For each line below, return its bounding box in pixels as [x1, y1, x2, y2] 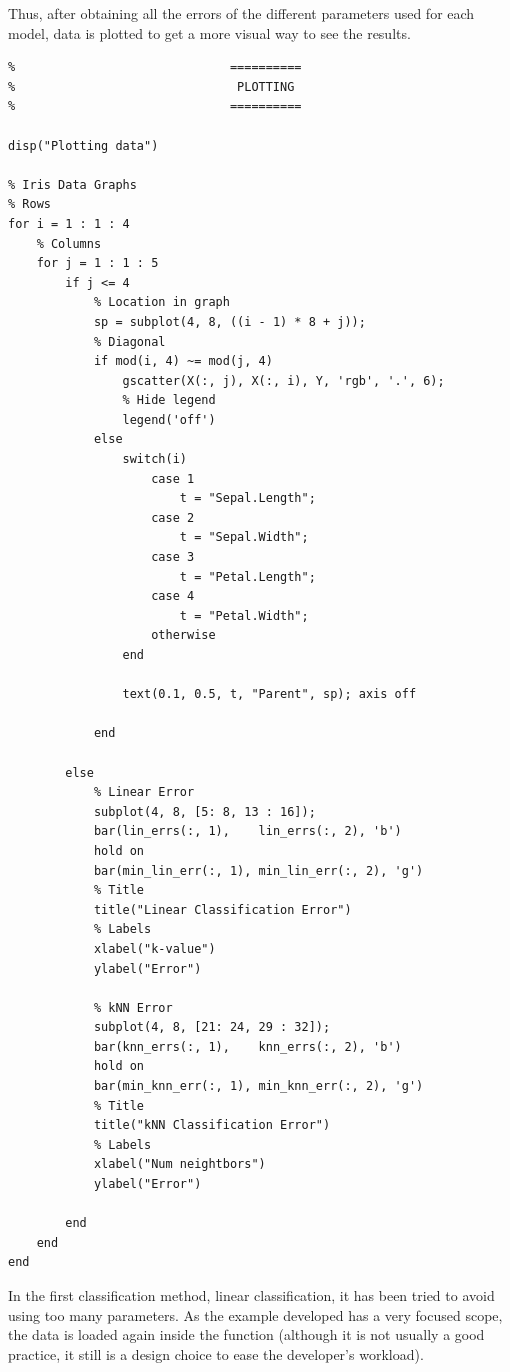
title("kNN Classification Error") [93, 1118, 331, 1133]
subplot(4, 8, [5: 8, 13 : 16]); [93, 804, 316, 819]
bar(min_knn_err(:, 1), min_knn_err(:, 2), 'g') [93, 1079, 424, 1094]
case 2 [151, 510, 195, 525]
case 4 [151, 589, 195, 604]
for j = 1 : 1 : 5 [36, 256, 159, 271]
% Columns [36, 236, 102, 251]
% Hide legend [122, 393, 216, 408]
